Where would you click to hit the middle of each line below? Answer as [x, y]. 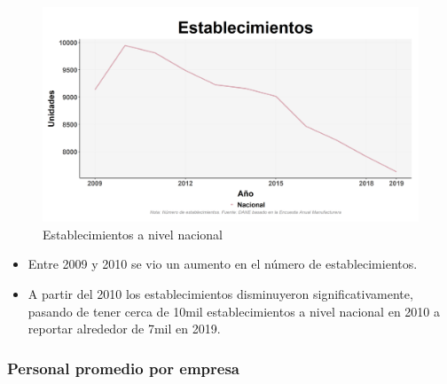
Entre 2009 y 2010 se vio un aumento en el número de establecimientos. [223, 264]
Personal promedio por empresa [123, 368]
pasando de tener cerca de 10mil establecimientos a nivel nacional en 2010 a [234, 311]
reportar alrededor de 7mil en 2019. [124, 329]
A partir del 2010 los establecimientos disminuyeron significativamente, [220, 294]
